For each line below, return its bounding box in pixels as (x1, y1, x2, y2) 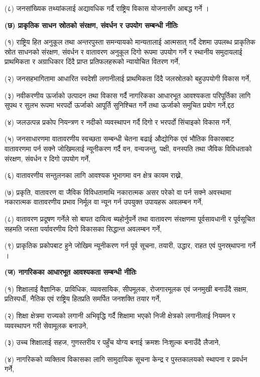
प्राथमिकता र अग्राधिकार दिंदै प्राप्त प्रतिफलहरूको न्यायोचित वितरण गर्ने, (5, 56, 180, 67)
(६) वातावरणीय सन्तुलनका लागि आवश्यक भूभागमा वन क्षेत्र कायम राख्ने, (5, 170, 183, 180)
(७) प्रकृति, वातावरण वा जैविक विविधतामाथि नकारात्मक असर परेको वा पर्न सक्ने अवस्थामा (5, 186, 231, 197)
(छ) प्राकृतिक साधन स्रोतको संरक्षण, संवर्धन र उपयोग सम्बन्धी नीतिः (5, 20, 178, 30)
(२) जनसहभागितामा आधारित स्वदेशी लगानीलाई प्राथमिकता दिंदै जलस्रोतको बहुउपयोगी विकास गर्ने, (5, 73, 251, 83)
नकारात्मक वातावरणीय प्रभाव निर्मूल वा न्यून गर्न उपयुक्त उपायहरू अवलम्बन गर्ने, (5, 197, 203, 207)
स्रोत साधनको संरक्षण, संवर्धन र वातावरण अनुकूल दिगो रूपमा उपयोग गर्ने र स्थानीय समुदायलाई (5, 46, 242, 57)
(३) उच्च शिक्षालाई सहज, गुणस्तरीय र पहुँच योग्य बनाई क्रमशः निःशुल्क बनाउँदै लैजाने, (5, 337, 220, 347)
